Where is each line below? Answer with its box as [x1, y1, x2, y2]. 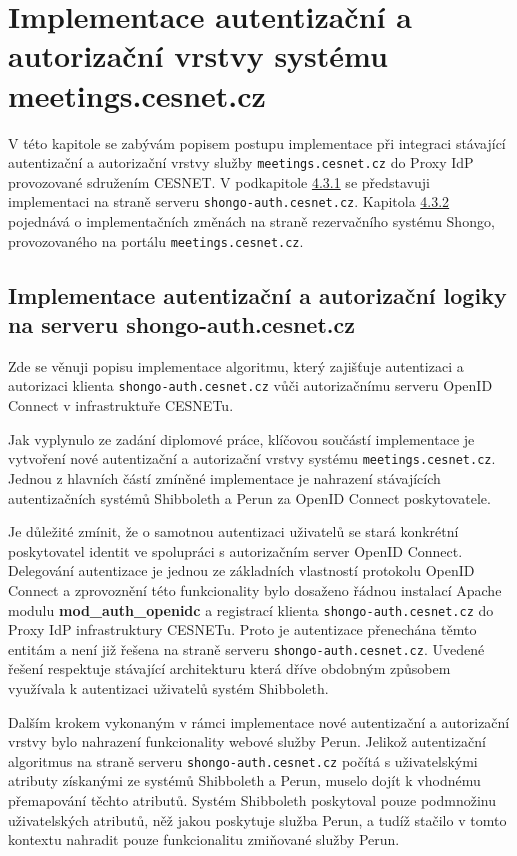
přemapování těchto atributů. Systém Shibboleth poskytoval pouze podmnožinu [8, 790, 496, 811]
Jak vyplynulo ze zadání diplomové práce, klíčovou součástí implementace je [8, 428, 475, 449]
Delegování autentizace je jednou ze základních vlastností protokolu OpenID [8, 560, 475, 581]
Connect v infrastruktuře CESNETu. [8, 395, 234, 416]
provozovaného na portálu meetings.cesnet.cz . [8, 230, 304, 251]
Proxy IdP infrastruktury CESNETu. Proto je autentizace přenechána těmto [8, 619, 477, 640]
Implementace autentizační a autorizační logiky [8, 279, 507, 310]
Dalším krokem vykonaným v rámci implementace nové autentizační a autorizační [8, 711, 510, 732]
